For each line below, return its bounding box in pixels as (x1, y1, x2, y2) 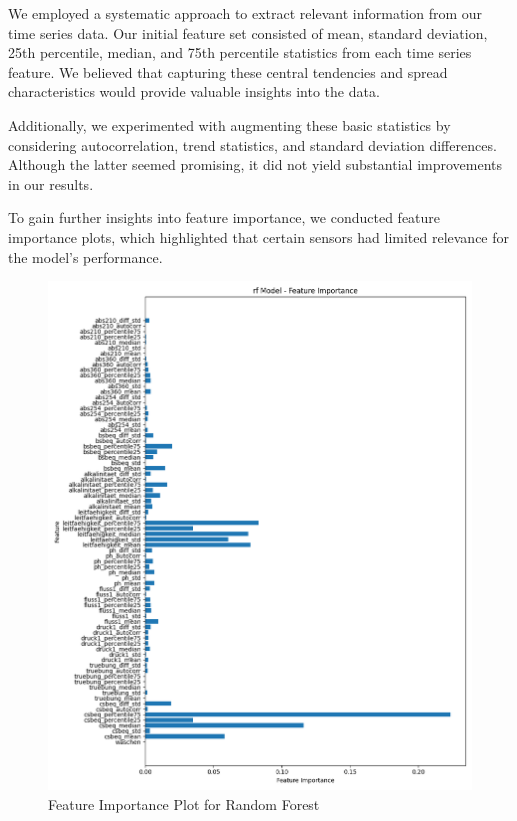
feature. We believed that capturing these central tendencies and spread (8, 61, 448, 82)
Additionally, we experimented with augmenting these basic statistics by (8, 114, 451, 135)
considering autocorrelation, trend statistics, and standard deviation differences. (8, 134, 497, 155)
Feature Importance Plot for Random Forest (48, 793, 320, 814)
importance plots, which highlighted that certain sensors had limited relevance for (8, 226, 510, 247)
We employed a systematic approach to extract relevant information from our (8, 3, 483, 23)
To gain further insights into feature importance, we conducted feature (8, 207, 441, 228)
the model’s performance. (8, 246, 163, 267)
